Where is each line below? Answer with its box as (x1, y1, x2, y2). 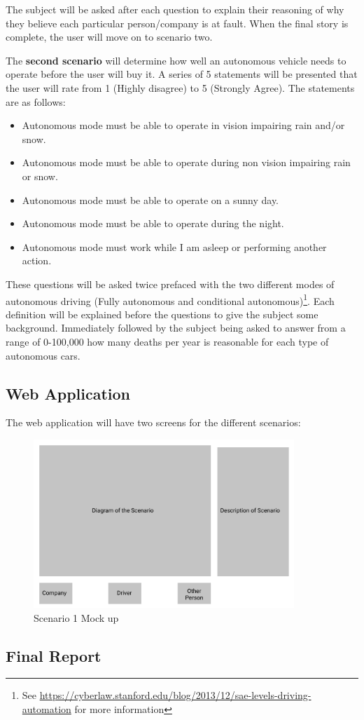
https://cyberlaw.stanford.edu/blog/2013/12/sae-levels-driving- (39, 688, 311, 702)
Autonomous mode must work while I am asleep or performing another (22, 239, 327, 254)
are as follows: (6, 94, 66, 109)
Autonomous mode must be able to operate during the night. (22, 216, 284, 231)
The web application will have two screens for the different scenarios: (6, 415, 301, 430)
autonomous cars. (6, 348, 80, 362)
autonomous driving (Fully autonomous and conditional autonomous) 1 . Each (6, 291, 335, 308)
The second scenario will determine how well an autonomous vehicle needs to (6, 53, 346, 67)
